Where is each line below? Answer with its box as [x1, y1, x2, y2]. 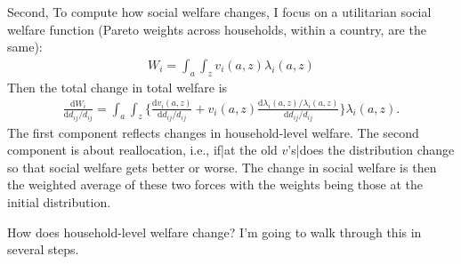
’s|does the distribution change [287, 140, 455, 159]
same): [7, 37, 43, 56]
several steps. [7, 240, 79, 259]
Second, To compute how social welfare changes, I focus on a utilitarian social [7, 3, 432, 20]
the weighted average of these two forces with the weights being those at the [7, 175, 423, 194]
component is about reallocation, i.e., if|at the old [7, 140, 278, 159]
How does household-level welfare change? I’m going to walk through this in [7, 222, 422, 241]
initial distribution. [7, 192, 111, 211]
